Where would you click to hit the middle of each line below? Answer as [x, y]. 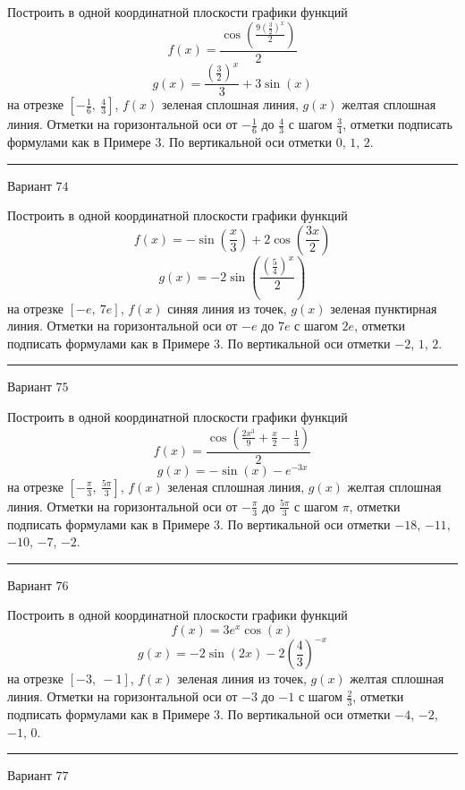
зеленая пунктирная [384, 308]
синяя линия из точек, [227, 308]
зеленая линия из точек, [242, 678]
